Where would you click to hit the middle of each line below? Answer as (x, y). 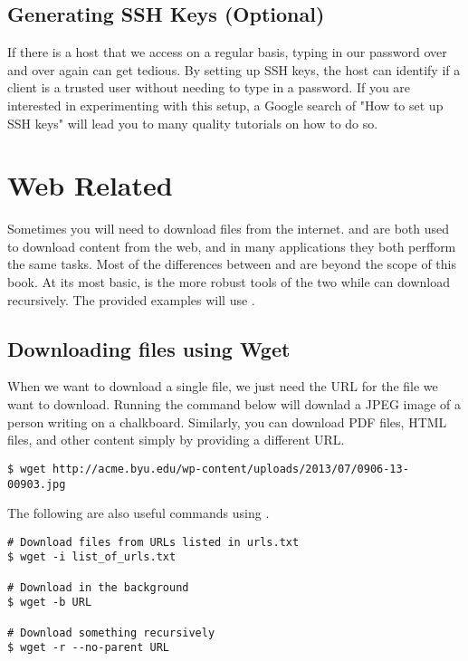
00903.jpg (37, 484)
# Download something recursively (111, 632)
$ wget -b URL (50, 603)
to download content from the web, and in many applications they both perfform (232, 246)
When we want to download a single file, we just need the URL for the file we (223, 386)
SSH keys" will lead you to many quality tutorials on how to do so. (193, 123)
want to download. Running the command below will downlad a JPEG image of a (234, 404)
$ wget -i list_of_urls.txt (92, 557)
